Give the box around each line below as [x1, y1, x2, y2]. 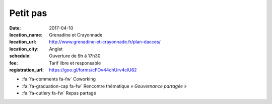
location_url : [9, 39, 36, 45]
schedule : [9, 53, 31, 59]
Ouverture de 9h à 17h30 [49, 53, 101, 59]
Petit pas [9, 7, 47, 18]
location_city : [9, 45, 39, 52]
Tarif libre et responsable [49, 60, 101, 66]
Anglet [49, 45, 63, 52]
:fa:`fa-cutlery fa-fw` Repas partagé [22, 90, 97, 96]
